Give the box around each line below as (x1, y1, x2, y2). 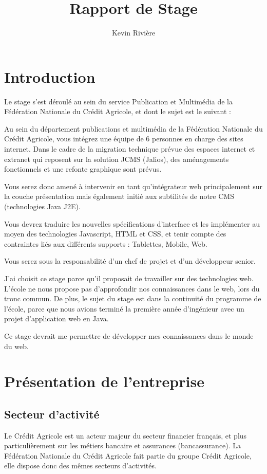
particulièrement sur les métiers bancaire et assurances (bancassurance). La (4, 440, 241, 451)
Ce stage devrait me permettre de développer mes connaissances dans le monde (4, 330, 254, 341)
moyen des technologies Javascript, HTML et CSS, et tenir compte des (4, 228, 226, 239)
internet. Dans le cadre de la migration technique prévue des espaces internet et (4, 143, 255, 154)
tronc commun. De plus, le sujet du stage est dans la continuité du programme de (4, 293, 261, 304)
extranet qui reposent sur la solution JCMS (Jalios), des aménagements (4, 153, 229, 164)
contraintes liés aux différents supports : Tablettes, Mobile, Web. (4, 238, 207, 249)
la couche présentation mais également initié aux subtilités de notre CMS (4, 191, 234, 202)
